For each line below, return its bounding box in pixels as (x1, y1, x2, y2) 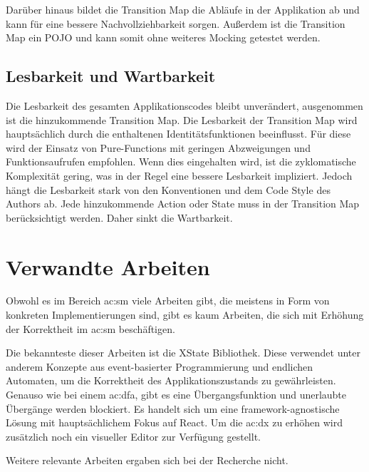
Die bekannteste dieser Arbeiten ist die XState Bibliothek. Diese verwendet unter (6, 345, 361, 360)
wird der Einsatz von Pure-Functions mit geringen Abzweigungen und (6, 140, 311, 155)
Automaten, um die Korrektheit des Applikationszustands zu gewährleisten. (6, 373, 336, 388)
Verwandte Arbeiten (6, 252, 210, 281)
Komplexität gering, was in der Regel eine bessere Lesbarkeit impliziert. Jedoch (6, 168, 353, 183)
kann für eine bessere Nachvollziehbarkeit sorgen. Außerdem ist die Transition (6, 16, 345, 31)
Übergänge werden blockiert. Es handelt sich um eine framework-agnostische (6, 401, 340, 416)
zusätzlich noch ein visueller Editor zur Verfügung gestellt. (6, 429, 261, 443)
